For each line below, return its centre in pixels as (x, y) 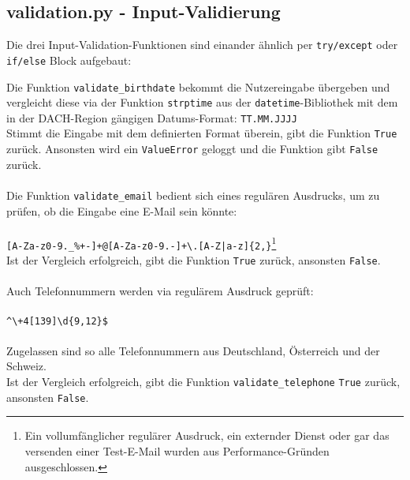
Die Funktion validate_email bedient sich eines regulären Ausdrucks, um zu (193, 195)
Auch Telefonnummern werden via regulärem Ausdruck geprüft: (160, 291)
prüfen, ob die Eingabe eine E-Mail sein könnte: (122, 210)
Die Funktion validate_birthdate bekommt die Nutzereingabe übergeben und (198, 86)
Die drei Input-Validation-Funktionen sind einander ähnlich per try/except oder (202, 45)
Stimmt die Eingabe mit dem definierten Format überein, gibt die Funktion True (202, 133)
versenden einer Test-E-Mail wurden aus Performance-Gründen (177, 450)
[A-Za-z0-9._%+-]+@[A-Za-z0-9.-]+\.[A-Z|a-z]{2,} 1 (142, 243)
